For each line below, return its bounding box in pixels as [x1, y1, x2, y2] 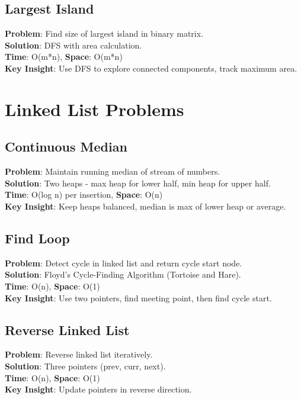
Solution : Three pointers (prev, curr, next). [5, 359, 166, 372]
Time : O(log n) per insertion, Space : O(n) [5, 188, 163, 201]
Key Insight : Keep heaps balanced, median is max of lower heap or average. [5, 199, 286, 212]
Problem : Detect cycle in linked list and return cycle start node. [5, 256, 242, 269]
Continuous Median [5, 137, 127, 156]
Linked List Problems [5, 96, 184, 121]
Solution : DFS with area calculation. [5, 38, 142, 51]
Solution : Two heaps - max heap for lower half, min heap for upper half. [5, 176, 271, 189]
